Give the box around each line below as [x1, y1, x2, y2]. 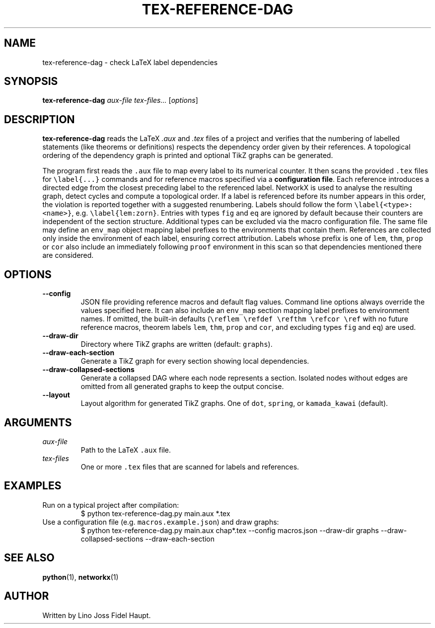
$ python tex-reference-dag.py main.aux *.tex [80, 509, 230, 518]
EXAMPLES [4, 479, 62, 492]
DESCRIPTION [4, 113, 75, 126]
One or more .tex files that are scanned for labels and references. [80, 462, 299, 471]
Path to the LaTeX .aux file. [80, 445, 171, 454]
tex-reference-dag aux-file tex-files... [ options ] [42, 96, 198, 105]
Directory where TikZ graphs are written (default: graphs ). [80, 340, 273, 349]
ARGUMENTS [4, 416, 72, 429]
